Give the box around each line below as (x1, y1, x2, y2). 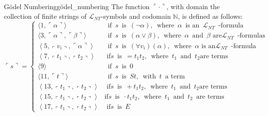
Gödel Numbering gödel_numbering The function (4, 1, 150, 11)
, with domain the (166, 1, 220, 11)
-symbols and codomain (101, 11, 171, 21)
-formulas (237, 32, 265, 39)
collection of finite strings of (4, 11, 87, 21)
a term (165, 73, 185, 80)
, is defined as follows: (178, 11, 243, 21)
